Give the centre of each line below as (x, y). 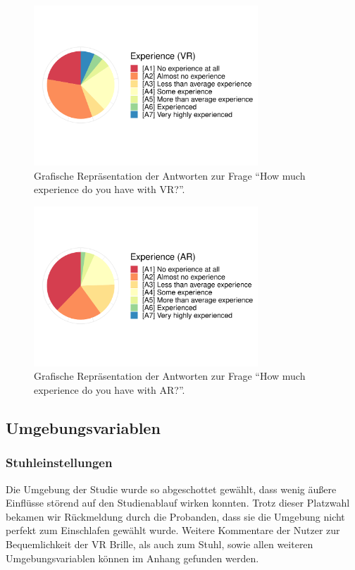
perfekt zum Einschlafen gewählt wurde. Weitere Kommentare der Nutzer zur (173, 530)
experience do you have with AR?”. (110, 389)
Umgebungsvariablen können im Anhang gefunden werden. (132, 558)
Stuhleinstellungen (59, 463)
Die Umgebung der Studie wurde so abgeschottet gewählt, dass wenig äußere (171, 489)
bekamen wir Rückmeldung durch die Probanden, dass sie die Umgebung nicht (175, 516)
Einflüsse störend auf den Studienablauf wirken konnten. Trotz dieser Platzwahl (178, 503)
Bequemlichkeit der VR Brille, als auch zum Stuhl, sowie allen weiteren (160, 544)
